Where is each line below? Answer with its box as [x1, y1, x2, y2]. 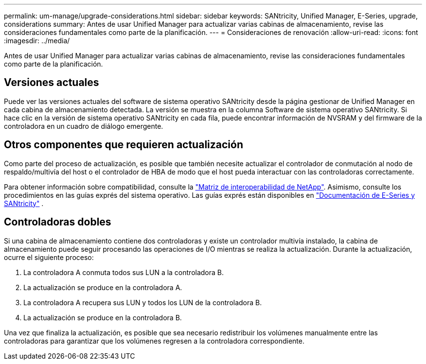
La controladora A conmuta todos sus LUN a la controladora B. [23, 268, 224, 277]
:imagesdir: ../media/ [4, 36, 70, 45]
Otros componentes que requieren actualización [4, 139, 243, 151]
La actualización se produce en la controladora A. [23, 283, 182, 292]
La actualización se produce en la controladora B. [23, 313, 182, 322]
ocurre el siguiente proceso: [4, 253, 94, 261]
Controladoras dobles [4, 216, 111, 228]
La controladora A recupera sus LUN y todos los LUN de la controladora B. [23, 298, 262, 307]
